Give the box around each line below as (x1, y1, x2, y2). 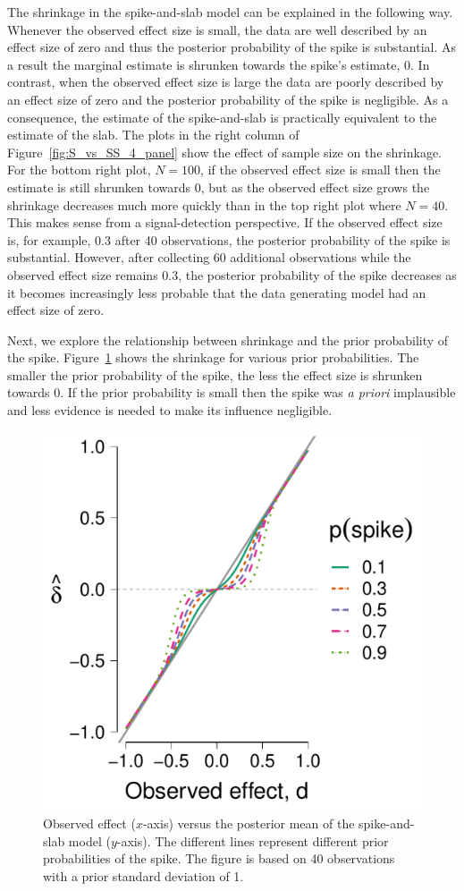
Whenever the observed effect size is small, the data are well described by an (7, 20, 427, 38)
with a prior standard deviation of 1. (43, 867, 244, 886)
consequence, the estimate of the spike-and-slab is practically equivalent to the (7, 107, 437, 126)
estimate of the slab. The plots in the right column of (7, 125, 299, 144)
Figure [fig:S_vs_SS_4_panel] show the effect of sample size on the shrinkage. (7, 142, 443, 161)
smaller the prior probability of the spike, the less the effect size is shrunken (7, 365, 423, 384)
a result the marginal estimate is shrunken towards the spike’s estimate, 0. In (7, 55, 430, 73)
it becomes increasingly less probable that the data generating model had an (7, 283, 426, 301)
